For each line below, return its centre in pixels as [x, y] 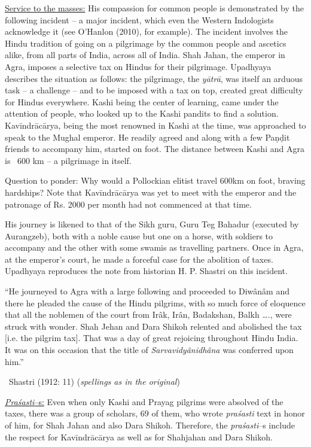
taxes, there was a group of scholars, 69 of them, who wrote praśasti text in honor [155, 413]
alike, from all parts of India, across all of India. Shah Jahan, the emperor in [145, 55]
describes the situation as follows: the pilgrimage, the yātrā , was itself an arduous [154, 78]
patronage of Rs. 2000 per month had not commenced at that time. [128, 204]
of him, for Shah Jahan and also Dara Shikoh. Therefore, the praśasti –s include [150, 425]
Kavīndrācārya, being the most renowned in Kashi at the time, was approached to [155, 125]
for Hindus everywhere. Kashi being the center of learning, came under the [142, 101]
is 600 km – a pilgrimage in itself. [68, 160]
